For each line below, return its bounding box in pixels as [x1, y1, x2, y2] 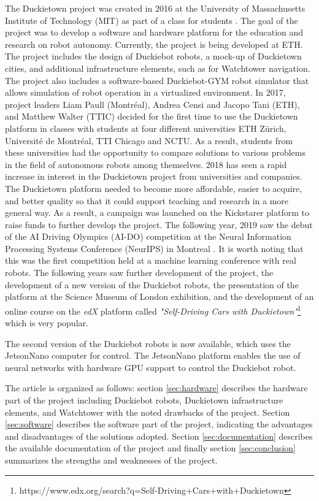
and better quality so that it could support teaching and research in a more [5, 194, 289, 207]
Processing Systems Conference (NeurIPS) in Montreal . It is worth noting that [5, 242, 304, 254]
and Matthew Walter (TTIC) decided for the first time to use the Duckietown [5, 110, 298, 123]
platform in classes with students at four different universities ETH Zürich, [5, 121, 286, 134]
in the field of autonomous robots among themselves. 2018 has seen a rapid [5, 158, 287, 170]
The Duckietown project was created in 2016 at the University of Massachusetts [5, 2, 306, 14]
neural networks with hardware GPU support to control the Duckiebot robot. [5, 361, 296, 373]
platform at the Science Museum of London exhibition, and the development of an [5, 290, 314, 303]
